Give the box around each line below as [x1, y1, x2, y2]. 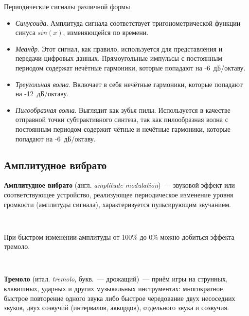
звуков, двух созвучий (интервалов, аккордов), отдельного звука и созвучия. [4, 302, 229, 313]
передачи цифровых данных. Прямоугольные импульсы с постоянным [15, 53, 222, 63]
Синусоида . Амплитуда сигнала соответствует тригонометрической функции [15, 18, 241, 28]
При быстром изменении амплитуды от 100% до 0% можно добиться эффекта [4, 231, 234, 242]
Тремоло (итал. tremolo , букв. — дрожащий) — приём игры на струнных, [4, 274, 228, 284]
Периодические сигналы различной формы [4, 1, 130, 11]
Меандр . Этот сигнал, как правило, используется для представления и [15, 43, 223, 53]
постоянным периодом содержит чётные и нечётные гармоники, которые [15, 123, 231, 134]
